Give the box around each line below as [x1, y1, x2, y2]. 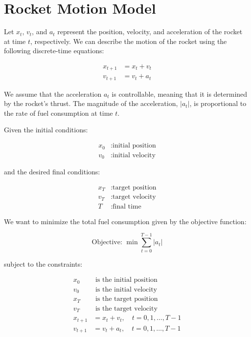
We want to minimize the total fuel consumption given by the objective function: [4, 216, 247, 226]
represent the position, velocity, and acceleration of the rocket [57, 26, 243, 37]
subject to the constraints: [4, 258, 83, 269]
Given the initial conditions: [4, 124, 88, 134]
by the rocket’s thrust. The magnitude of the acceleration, [4, 98, 178, 108]
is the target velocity [95, 305, 158, 312]
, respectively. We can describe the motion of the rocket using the [30, 36, 227, 46]
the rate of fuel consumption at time [4, 108, 113, 118]
